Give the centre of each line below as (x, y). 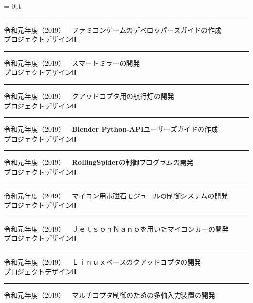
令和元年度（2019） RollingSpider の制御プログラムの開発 (99, 162)
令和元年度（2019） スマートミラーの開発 (72, 62)
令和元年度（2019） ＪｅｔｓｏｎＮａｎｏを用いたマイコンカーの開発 (116, 228)
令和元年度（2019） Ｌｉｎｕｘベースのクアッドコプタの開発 (103, 261)
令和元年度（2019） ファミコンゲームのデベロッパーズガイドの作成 (113, 29)
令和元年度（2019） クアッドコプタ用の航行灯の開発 (89, 96)
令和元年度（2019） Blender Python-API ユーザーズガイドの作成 (111, 129)
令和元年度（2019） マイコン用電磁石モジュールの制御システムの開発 (116, 195)
